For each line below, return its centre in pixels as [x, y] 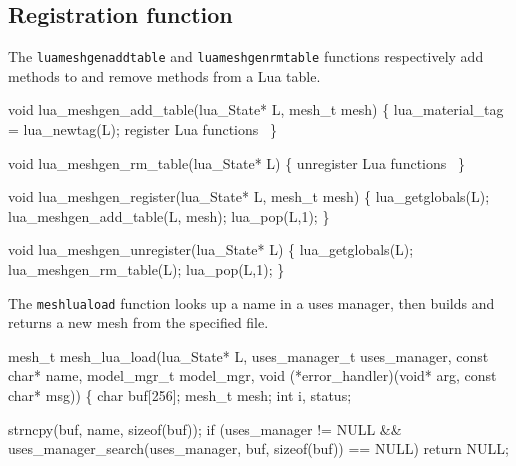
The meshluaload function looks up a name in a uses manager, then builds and [251, 302]
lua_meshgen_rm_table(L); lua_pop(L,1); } [146, 269]
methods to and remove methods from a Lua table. [164, 75]
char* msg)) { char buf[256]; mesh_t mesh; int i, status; [180, 395]
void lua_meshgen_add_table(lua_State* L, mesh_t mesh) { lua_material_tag [256, 109]
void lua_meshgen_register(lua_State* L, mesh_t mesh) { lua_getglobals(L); [249, 196]
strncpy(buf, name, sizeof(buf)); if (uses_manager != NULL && [205, 428]
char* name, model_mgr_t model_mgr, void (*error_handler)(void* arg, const [252, 375]
